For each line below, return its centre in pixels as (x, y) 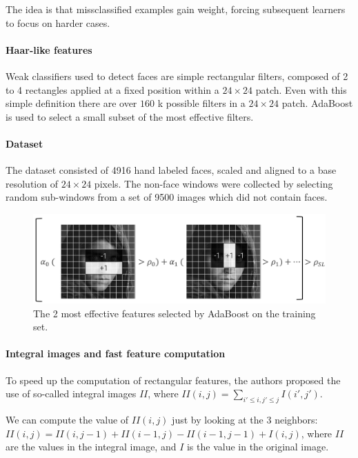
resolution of (32, 183)
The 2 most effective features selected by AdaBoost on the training (175, 313)
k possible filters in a (201, 103)
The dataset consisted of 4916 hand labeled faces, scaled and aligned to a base (171, 170)
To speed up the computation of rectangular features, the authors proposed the (173, 380)
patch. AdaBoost (317, 103)
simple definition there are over (71, 103)
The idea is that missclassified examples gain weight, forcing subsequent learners (176, 9)
